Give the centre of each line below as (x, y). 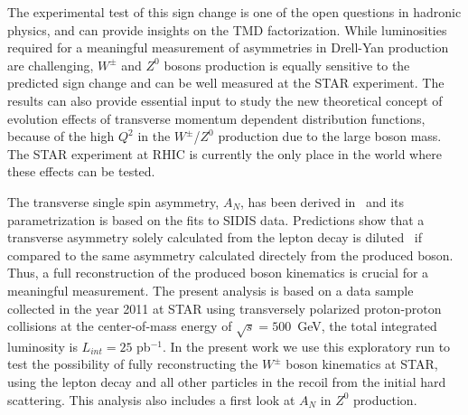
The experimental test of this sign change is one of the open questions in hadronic (234, 12)
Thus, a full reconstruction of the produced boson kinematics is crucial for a (218, 273)
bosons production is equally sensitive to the (287, 65)
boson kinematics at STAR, (362, 364)
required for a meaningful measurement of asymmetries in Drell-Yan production (228, 47)
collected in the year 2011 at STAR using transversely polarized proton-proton (225, 308)
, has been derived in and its (323, 201)
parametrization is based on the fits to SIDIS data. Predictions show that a (216, 219)
